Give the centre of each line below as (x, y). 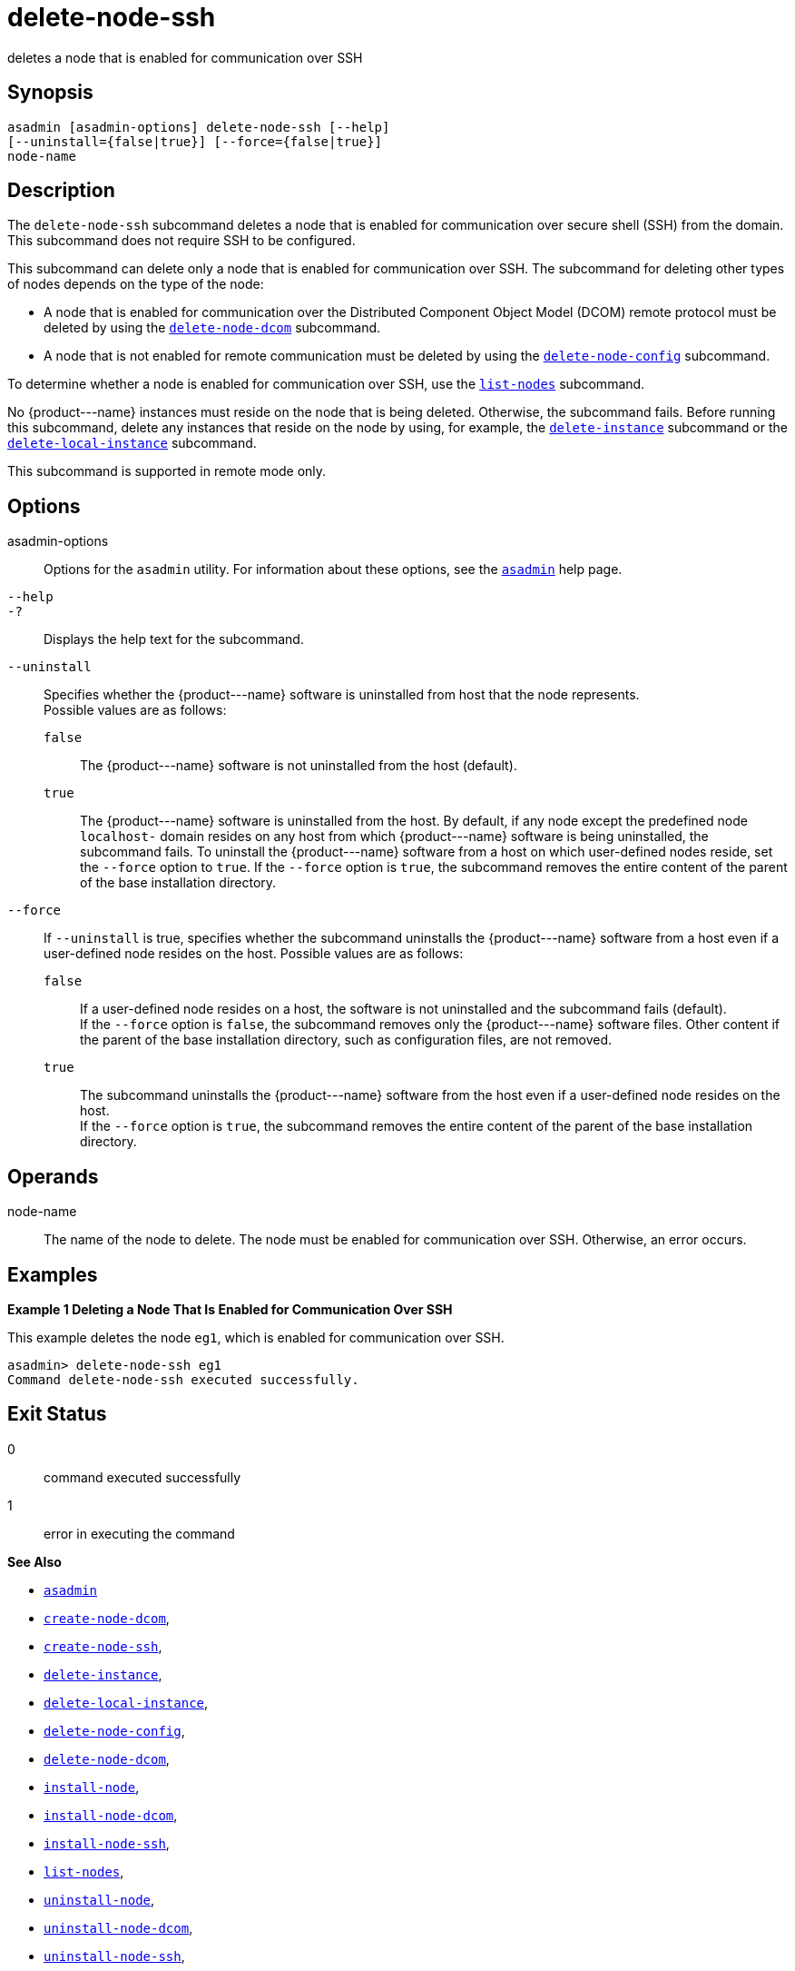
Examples (53, 1274)
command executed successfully (142, 1477)
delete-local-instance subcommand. (132, 443)
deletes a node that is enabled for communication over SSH (185, 57)
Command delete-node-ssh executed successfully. (183, 1379)
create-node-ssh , (103, 1646)
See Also (34, 1561)
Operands (53, 1176)
